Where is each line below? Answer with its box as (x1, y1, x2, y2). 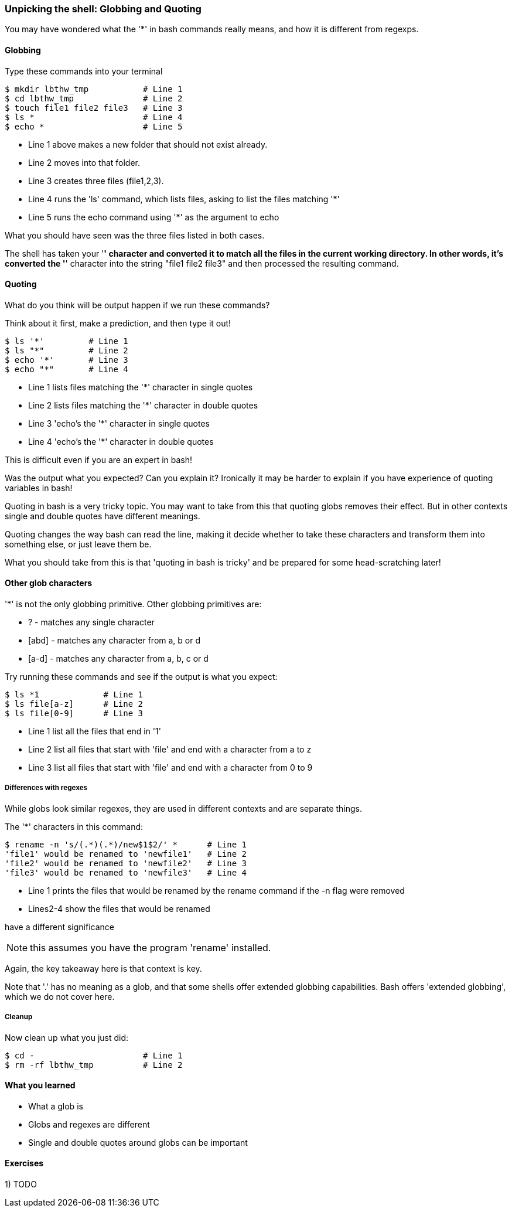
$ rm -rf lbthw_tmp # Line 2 (5, 1060, 183, 1070)
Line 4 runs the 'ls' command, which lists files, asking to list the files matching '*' (28, 193, 340, 204)
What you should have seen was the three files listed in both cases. (5, 230, 265, 240)
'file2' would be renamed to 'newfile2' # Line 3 (5, 858, 247, 868)
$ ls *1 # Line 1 (5, 690, 144, 700)
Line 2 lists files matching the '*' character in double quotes (28, 400, 258, 410)
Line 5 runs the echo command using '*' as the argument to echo (28, 212, 279, 222)
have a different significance (5, 921, 114, 932)
